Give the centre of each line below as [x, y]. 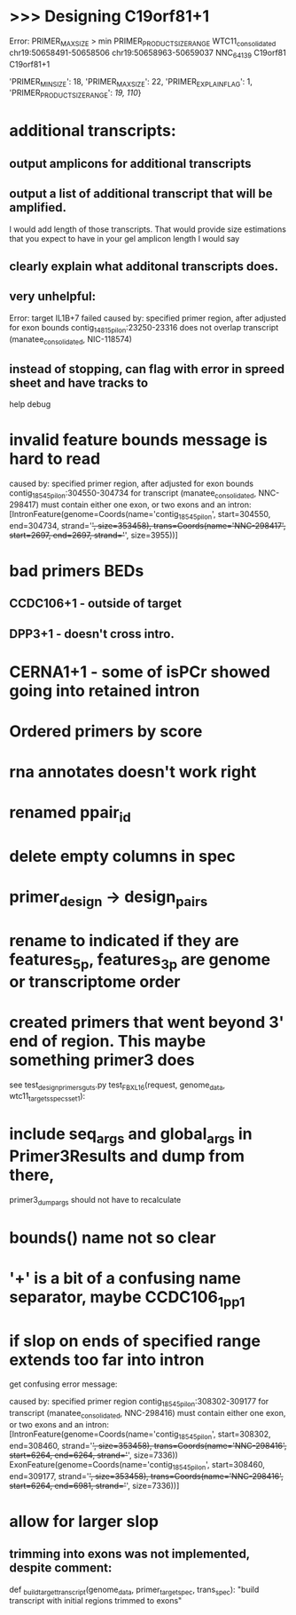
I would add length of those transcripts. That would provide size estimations [148, 229]
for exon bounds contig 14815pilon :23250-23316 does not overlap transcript [144, 328]
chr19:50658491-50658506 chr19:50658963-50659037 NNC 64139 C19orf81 [148, 53]
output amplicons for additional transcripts [130, 163]
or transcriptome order [95, 981]
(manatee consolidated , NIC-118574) [71, 340]
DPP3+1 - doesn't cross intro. [92, 634]
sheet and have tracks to [79, 382]
